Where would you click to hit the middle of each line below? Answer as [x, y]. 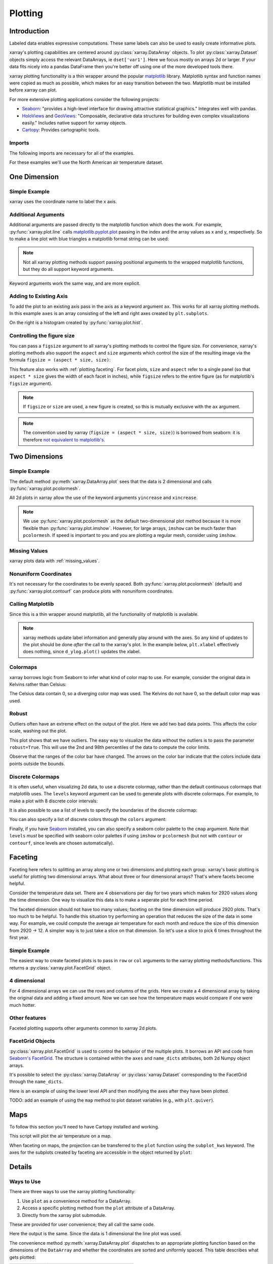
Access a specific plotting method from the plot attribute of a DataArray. [99, 1208]
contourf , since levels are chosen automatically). [62, 843]
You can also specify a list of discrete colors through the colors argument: [88, 820]
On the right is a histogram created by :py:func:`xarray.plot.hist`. [76, 323]
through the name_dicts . [36, 1081]
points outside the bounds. [37, 763]
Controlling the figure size [42, 336]
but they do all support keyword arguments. [69, 269]
